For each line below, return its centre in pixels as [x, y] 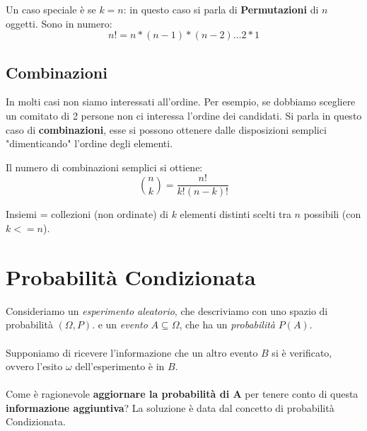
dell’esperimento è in [120, 366]
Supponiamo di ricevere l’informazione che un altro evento [132, 352]
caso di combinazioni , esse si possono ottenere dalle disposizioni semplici [166, 129]
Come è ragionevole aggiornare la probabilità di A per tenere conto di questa [182, 394]
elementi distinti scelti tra [235, 214]
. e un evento [120, 324]
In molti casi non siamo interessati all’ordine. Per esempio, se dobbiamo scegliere [181, 102]
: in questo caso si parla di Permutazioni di [221, 9]
